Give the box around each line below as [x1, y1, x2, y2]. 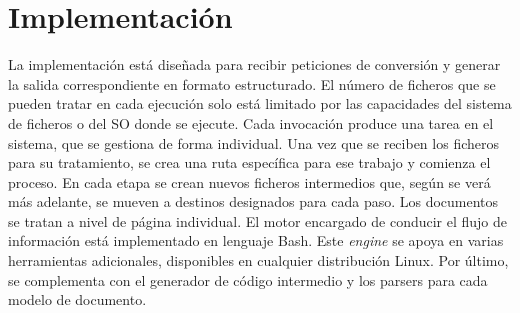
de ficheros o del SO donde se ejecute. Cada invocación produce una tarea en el [8, 112, 494, 133]
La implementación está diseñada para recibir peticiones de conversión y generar [8, 54, 501, 75]
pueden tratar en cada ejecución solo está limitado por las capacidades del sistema [8, 93, 512, 114]
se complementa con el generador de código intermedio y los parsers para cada [8, 269, 488, 290]
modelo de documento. [8, 289, 147, 310]
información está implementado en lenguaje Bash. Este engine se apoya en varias [8, 230, 504, 251]
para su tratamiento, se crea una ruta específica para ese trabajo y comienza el [8, 152, 491, 173]
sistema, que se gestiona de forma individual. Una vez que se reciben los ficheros [8, 132, 499, 153]
